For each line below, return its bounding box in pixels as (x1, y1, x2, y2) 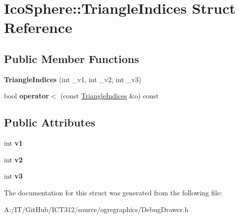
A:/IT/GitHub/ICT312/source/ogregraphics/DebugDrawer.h (4, 204, 189, 214)
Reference (4, 17, 72, 37)
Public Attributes (4, 115, 96, 130)
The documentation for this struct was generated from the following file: (4, 187, 222, 197)
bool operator (4, 91, 49, 101)
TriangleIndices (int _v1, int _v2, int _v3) (4, 74, 141, 84)
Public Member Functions (4, 51, 139, 66)
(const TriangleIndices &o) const (60, 91, 159, 101)
